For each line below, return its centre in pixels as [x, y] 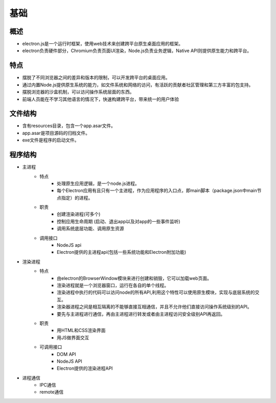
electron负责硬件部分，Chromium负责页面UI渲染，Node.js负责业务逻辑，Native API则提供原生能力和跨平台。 [137, 51]
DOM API [66, 354]
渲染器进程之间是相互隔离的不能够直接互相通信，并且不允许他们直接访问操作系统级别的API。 [155, 307]
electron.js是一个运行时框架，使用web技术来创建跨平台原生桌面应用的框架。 [103, 44]
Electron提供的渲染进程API [85, 368]
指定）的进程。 [77, 198]
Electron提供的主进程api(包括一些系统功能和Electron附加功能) [122, 252]
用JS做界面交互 [73, 338]
